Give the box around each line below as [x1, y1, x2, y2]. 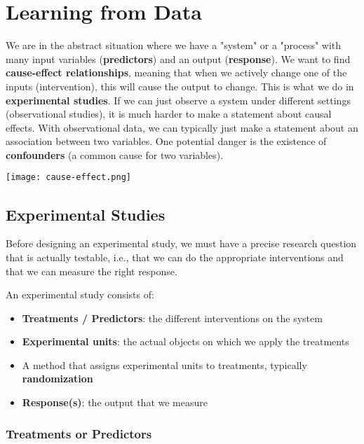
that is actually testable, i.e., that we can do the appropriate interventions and [6, 249, 344, 264]
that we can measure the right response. [6, 263, 177, 278]
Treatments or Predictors [6, 424, 152, 442]
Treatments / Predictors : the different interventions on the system [22, 310, 323, 325]
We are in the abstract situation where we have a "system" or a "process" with [6, 38, 342, 53]
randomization [22, 371, 93, 386]
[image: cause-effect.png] [6, 172, 131, 183]
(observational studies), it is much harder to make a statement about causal [6, 106, 332, 121]
